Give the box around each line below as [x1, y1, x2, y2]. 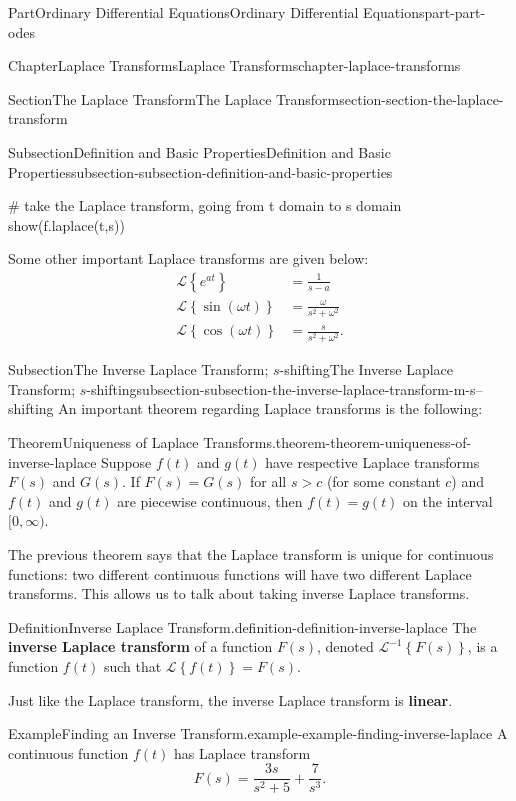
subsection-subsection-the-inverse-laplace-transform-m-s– [136, 378, 483, 399]
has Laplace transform [174, 742, 311, 763]
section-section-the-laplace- [339, 88, 504, 109]
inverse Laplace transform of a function [8, 636, 273, 657]
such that [103, 656, 162, 677]
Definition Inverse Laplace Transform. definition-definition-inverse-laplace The [8, 616, 477, 637]
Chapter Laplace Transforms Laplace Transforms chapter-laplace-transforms [8, 55, 461, 76]
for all [250, 471, 287, 492]
